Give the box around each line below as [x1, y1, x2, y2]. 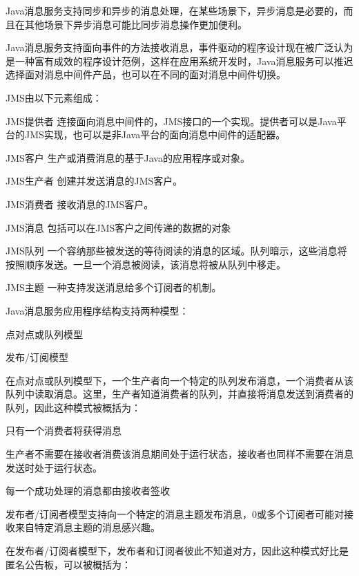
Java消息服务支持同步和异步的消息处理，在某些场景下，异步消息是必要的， [6, 3, 344, 17]
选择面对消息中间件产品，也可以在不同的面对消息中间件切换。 [6, 67, 286, 82]
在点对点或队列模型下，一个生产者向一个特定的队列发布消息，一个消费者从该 [6, 373, 353, 387]
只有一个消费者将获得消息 [6, 423, 122, 438]
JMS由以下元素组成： [6, 90, 102, 104]
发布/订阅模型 [6, 350, 68, 364]
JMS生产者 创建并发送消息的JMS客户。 [6, 174, 183, 188]
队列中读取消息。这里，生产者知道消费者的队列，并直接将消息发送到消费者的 [6, 387, 353, 401]
